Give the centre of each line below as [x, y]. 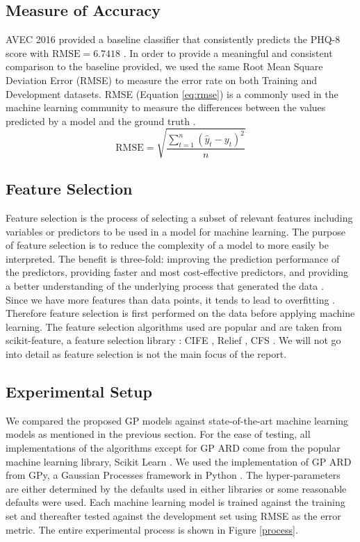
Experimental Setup [79, 392]
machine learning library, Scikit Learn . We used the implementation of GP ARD [179, 461]
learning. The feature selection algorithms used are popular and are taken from [174, 326]
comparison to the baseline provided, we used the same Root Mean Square [164, 66]
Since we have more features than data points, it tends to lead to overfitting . [171, 299]
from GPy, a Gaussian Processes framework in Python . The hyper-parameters [173, 475]
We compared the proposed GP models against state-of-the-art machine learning [177, 420]
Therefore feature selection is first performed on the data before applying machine [180, 313]
